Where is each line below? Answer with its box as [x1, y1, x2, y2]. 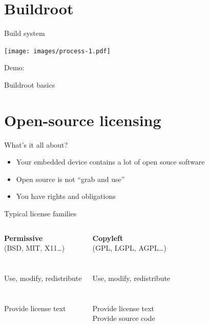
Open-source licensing [4, 109, 161, 130]
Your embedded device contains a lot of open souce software [16, 156, 205, 167]
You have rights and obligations [16, 191, 116, 201]
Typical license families [4, 208, 77, 219]
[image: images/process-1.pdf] [4, 47, 111, 55]
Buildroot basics [4, 79, 55, 90]
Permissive [4, 232, 43, 243]
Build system [4, 28, 45, 38]
